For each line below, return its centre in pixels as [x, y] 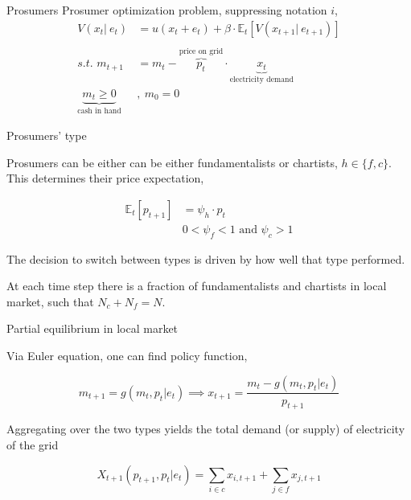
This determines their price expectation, [105, 178]
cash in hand [99, 111]
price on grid [201, 52]
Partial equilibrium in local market [92, 328]
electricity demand [261, 80]
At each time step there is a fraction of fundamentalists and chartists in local [197, 286]
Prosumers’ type [47, 135]
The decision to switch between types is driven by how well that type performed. [206, 258]
